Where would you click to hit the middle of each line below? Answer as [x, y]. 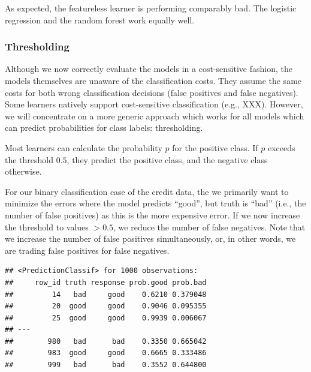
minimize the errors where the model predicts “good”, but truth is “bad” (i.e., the [155, 203]
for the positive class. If [215, 147]
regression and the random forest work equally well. [100, 19]
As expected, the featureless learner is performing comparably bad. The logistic [151, 8]
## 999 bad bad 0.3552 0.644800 [106, 365]
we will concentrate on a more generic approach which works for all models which [155, 115]
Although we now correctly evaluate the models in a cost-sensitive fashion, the [149, 69]
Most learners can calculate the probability [84, 147]
